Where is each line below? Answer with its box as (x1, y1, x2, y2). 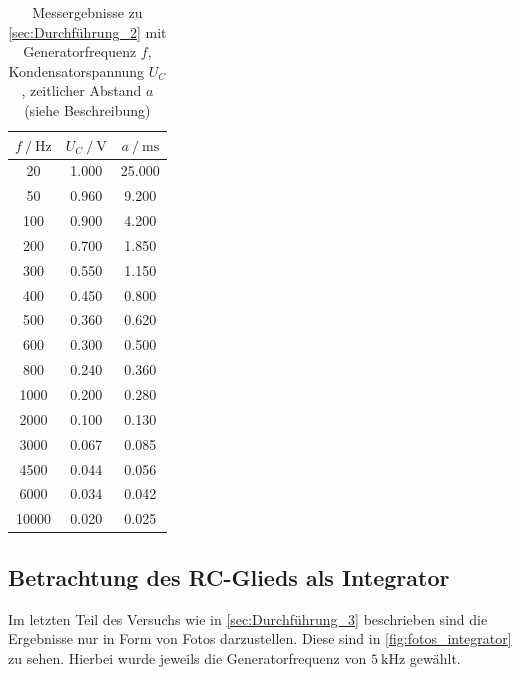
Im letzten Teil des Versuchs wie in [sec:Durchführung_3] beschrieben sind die (8, 608, 488, 629)
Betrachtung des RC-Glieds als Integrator (8, 561, 450, 592)
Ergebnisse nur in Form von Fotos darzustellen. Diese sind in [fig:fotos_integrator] (8, 628, 512, 649)
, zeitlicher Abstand (21, 80, 142, 101)
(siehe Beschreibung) (24, 99, 151, 120)
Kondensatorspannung (8, 60, 145, 81)
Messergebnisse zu (32, 2, 143, 22)
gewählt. (409, 647, 461, 668)
